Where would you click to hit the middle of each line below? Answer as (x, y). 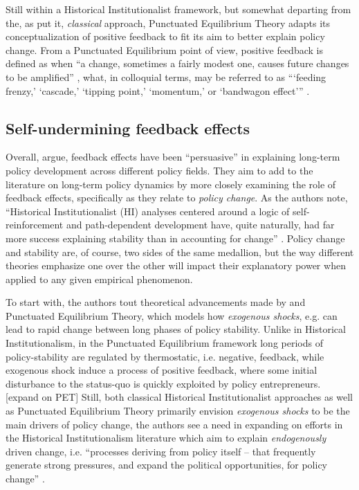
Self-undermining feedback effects (128, 128)
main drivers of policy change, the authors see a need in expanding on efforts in (174, 424)
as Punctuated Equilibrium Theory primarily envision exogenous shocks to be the (178, 411)
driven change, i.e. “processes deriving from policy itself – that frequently (161, 451)
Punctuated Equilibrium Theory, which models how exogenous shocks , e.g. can (172, 315)
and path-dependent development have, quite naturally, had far (200, 225)
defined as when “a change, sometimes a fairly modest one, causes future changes (177, 63)
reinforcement (35, 225)
